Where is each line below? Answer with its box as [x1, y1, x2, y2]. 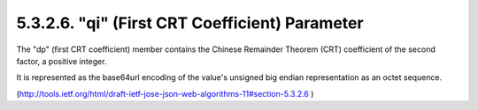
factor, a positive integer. [16, 55, 107, 66]
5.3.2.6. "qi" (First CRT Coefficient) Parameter [16, 13, 364, 33]
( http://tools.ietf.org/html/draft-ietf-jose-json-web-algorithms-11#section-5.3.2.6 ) [16, 88, 314, 99]
